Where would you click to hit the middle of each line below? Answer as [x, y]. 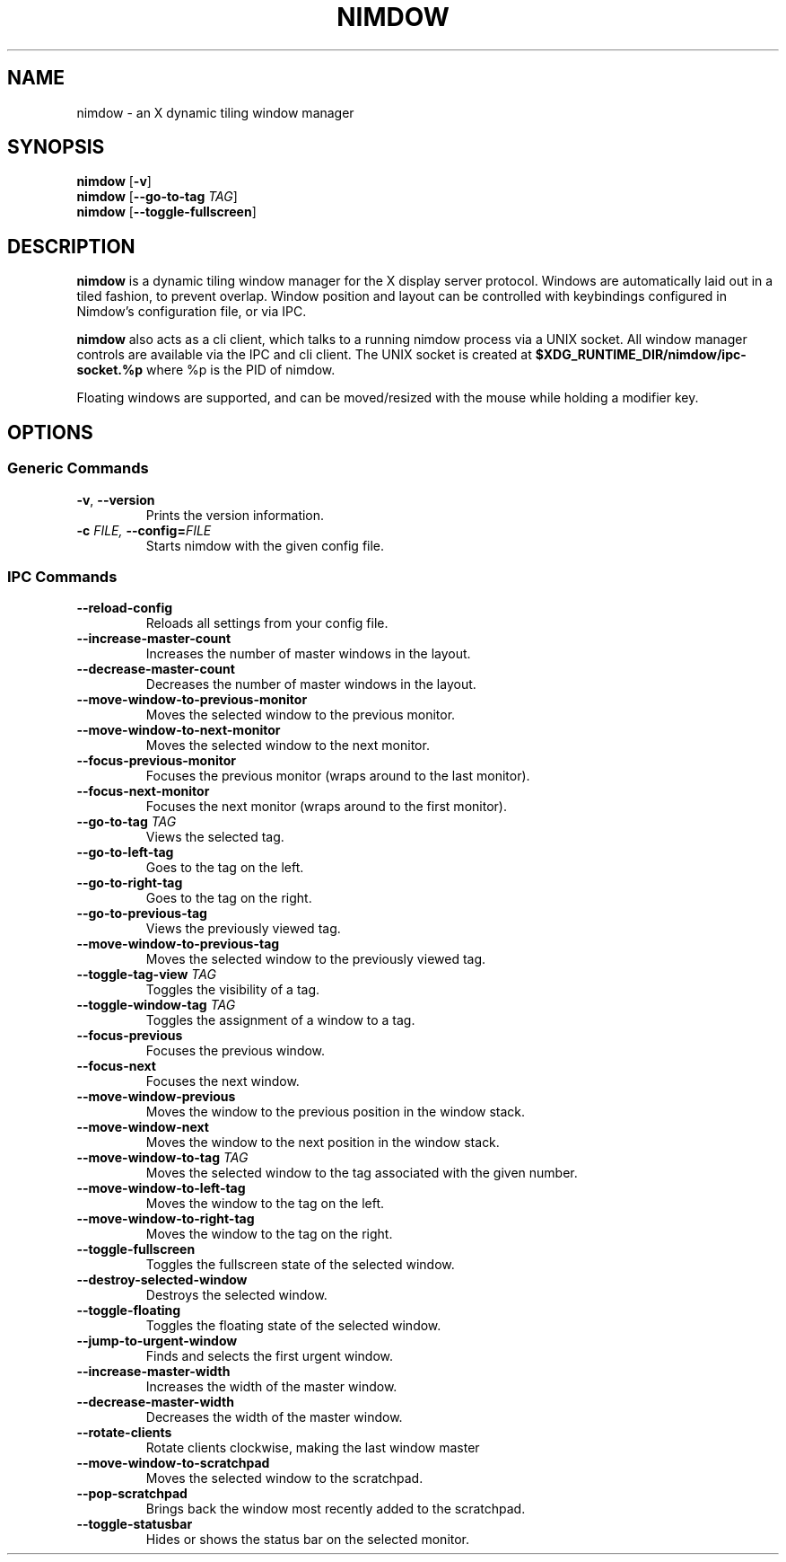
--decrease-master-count [156, 669]
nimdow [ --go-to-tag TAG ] [157, 197]
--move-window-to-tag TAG [162, 1158]
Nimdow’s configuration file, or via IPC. [192, 312]
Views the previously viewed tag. [243, 929]
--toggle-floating [129, 1310]
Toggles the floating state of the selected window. [293, 1326]
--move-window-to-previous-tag [178, 944]
